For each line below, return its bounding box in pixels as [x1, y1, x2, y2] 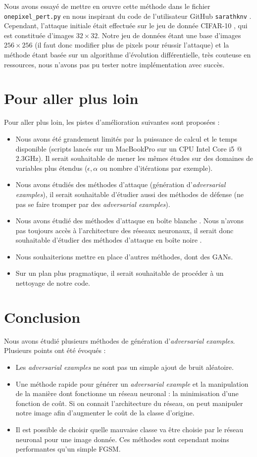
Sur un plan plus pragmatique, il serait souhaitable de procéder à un [15, 268, 224, 278]
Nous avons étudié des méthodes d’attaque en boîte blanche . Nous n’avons [15, 215, 244, 226]
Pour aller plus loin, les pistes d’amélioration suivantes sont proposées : [4, 117, 220, 127]
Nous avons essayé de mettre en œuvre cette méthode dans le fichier [4, 1, 210, 11]
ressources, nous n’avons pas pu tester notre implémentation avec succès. [4, 59, 225, 69]
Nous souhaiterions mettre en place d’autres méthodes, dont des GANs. [15, 251, 233, 261]
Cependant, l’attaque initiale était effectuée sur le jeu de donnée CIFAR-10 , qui [4, 20, 248, 31]
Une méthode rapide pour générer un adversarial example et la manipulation [15, 378, 249, 389]
